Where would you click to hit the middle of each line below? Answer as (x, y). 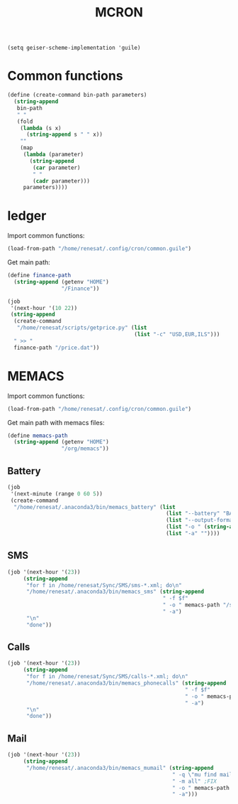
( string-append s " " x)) (64, 135)
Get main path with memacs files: (56, 422)
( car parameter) (57, 168)
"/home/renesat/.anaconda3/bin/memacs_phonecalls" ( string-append (126, 683)
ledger (27, 216)
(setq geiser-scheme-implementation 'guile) (74, 48)
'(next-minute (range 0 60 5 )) (56, 494)
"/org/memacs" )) (85, 449)
